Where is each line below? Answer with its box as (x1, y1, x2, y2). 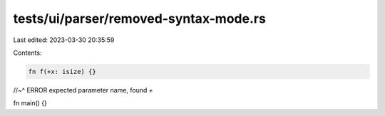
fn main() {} (13, 99, 48, 107)
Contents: (13, 48, 42, 57)
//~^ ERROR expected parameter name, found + (13, 85, 153, 94)
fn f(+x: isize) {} (28, 68, 96, 75)
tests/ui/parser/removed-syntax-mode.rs (13, 11, 267, 26)
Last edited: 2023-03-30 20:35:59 (13, 36, 115, 44)
